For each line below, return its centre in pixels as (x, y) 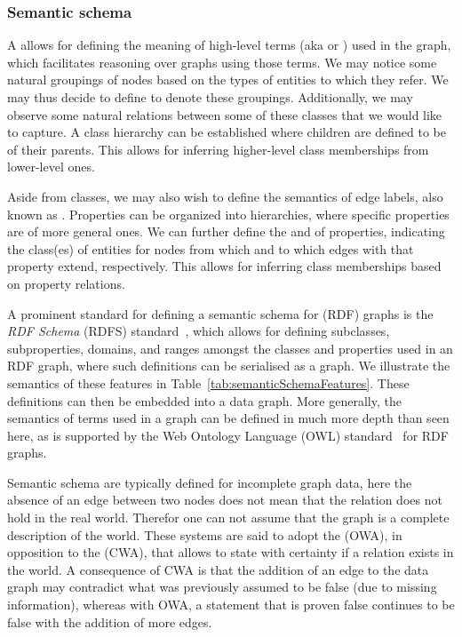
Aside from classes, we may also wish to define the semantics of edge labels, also (225, 196)
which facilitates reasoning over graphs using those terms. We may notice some (222, 62)
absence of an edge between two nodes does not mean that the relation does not (225, 500)
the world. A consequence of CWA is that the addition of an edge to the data (218, 569)
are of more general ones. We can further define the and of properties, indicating (226, 231)
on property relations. (66, 283)
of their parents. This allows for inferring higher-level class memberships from (218, 149)
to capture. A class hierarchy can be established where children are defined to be (227, 132)
